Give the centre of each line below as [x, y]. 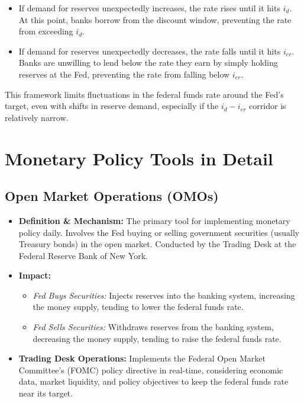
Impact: [35, 275]
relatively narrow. [37, 117]
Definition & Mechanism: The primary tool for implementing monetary [154, 220]
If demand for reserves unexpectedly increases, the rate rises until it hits [149, 8]
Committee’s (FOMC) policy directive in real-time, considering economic [151, 370]
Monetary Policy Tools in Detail [139, 158]
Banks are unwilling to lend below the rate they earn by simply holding [148, 63]
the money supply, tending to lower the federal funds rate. [138, 307]
